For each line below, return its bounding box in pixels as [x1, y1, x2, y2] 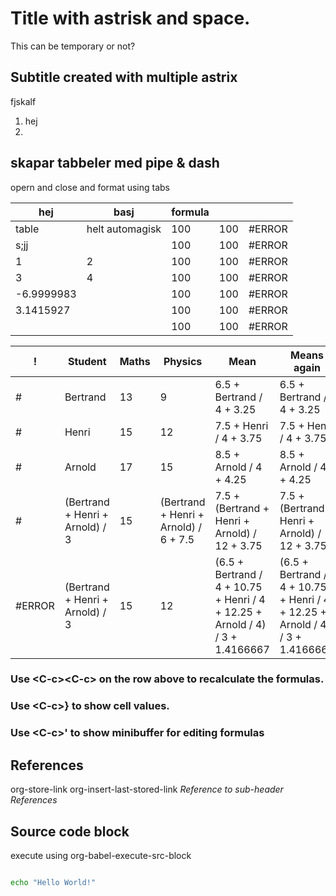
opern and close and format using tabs [10, 181, 171, 193]
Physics [163, 354, 203, 368]
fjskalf [10, 95, 37, 107]
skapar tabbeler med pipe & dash [10, 155, 220, 172]
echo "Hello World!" [10, 877, 97, 887]
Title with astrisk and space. [10, 7, 251, 30]
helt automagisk [86, 222, 162, 236]
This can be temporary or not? [10, 40, 136, 52]
